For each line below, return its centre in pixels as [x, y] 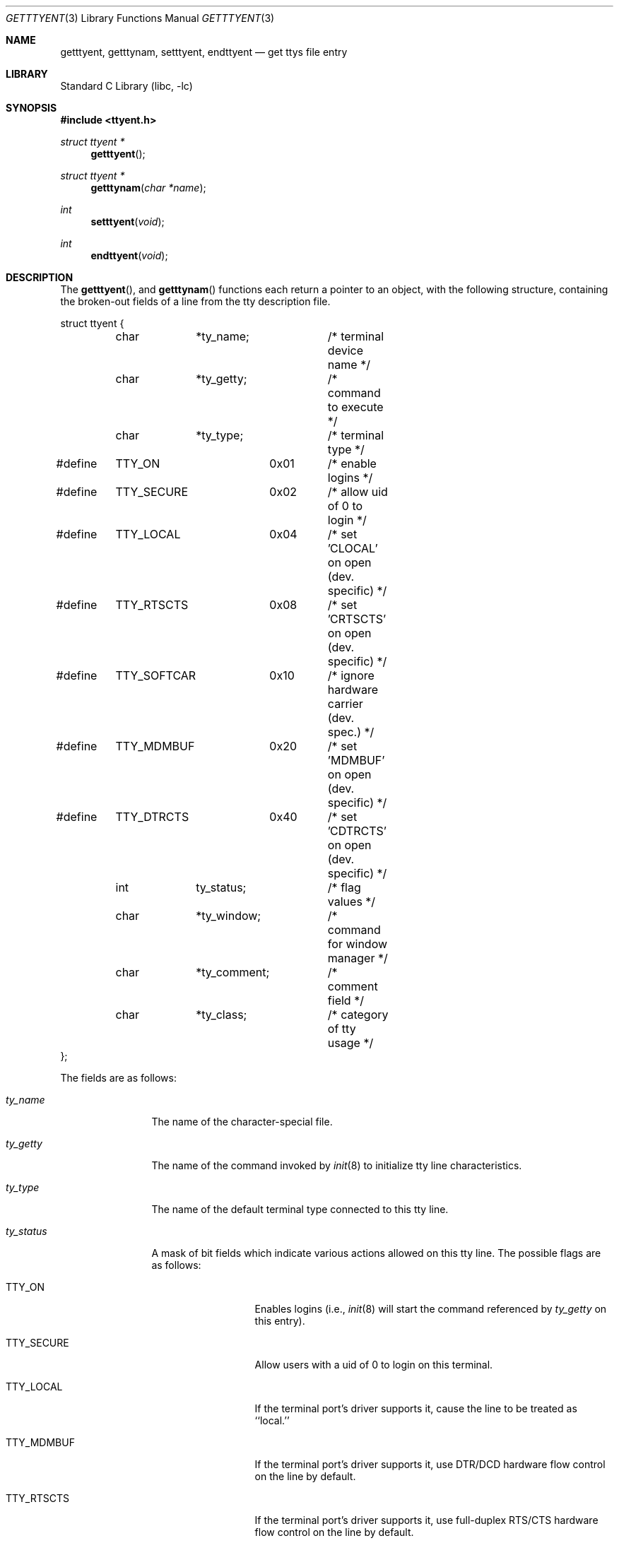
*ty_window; [229, 916]
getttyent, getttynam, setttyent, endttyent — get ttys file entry [204, 52]
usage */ [350, 1043]
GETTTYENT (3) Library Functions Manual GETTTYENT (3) [140, 18]
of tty [342, 1029]
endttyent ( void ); [129, 255]
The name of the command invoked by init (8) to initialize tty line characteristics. [337, 1165]
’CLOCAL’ [353, 548]
